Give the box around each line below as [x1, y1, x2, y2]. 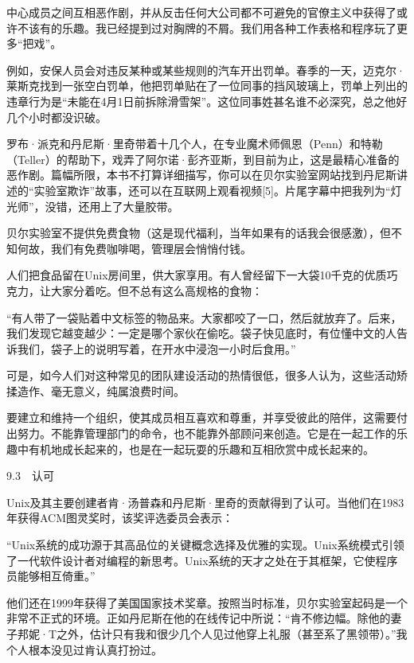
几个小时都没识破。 [6, 108, 107, 125]
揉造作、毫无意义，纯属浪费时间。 [6, 382, 185, 399]
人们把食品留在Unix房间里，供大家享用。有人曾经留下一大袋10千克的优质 [6, 267, 387, 283]
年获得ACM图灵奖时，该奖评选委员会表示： [6, 509, 234, 526]
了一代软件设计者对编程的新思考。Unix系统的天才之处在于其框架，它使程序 [6, 552, 398, 568]
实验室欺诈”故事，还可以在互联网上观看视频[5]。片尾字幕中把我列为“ [33, 181, 391, 198]
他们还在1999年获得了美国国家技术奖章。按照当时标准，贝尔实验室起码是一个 [6, 594, 408, 610]
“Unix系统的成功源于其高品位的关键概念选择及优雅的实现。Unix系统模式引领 [6, 536, 404, 553]
